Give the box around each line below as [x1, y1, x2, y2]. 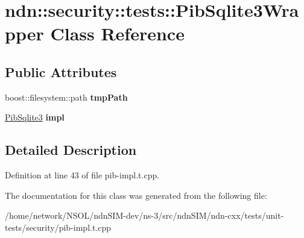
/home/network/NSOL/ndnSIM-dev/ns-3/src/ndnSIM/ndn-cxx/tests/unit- [5, 209, 284, 222]
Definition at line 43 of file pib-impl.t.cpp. [5, 169, 160, 181]
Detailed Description [5, 140, 137, 159]
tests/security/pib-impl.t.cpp [5, 221, 112, 233]
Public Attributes [5, 62, 117, 81]
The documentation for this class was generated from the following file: [5, 189, 267, 201]
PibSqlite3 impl [5, 111, 65, 124]
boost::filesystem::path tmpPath [5, 90, 128, 103]
